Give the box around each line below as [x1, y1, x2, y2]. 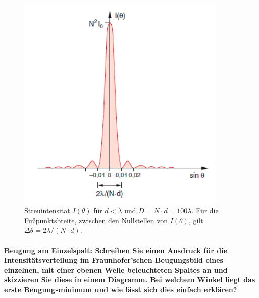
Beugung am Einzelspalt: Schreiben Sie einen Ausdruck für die [4, 244, 227, 255]
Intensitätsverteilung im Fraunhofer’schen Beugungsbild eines [4, 255, 223, 265]
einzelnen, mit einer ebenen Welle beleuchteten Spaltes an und [4, 264, 228, 275]
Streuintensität [24, 205, 70, 216]
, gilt [188, 215, 203, 225]
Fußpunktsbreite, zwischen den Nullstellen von [24, 215, 168, 225]
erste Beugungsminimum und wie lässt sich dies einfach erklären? [4, 284, 237, 294]
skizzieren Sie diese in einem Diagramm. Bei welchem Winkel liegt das [4, 274, 255, 285]
